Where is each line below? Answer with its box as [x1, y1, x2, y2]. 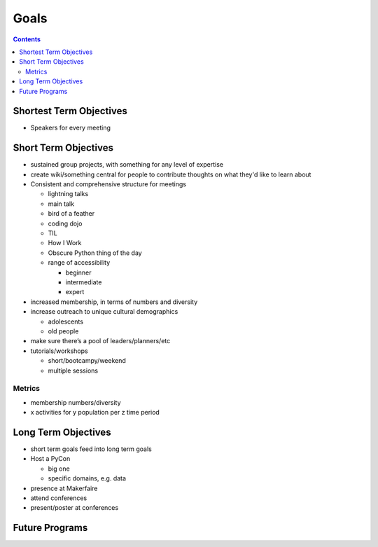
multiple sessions [48, 366, 98, 375]
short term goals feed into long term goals [30, 445, 152, 453]
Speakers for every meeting [30, 123, 111, 132]
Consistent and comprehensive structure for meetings [30, 180, 187, 188]
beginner [65, 268, 92, 277]
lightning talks [48, 190, 89, 198]
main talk [48, 200, 75, 208]
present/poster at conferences [30, 504, 119, 512]
